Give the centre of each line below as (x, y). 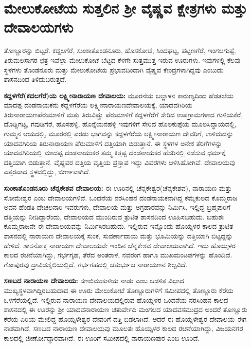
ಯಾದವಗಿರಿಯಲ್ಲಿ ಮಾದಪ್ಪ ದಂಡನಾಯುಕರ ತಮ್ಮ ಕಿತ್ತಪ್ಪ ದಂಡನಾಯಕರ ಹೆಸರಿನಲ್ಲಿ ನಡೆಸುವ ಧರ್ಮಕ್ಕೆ (115, 153)
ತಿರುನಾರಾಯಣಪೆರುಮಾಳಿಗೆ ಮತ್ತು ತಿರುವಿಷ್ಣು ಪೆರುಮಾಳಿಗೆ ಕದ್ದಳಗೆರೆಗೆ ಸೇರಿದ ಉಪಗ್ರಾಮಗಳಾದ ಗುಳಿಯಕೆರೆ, (124, 114)
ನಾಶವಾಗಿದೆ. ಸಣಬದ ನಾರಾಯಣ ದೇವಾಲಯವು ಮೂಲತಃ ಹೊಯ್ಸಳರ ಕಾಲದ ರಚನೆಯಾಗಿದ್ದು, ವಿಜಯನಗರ (124, 328)
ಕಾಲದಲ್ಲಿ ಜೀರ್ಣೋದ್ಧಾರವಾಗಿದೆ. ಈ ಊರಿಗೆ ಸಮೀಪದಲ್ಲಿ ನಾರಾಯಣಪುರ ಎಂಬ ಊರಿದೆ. (102, 338)
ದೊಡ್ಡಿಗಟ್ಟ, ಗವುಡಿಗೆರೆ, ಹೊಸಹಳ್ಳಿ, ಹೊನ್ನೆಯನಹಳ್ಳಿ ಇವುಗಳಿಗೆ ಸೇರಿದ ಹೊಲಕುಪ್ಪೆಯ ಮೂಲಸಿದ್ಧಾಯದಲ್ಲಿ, (120, 124)
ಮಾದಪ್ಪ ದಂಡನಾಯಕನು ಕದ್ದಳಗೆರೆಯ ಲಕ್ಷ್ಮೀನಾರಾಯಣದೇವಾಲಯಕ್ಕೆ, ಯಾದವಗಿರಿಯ (98, 105)
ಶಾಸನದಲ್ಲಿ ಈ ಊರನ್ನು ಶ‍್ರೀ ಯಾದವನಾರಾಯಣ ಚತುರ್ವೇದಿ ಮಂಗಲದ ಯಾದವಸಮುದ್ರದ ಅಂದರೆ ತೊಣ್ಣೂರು (126, 309)
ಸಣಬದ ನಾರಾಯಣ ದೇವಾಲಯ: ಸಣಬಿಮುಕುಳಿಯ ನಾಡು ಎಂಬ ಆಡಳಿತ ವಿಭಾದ (94, 281)
